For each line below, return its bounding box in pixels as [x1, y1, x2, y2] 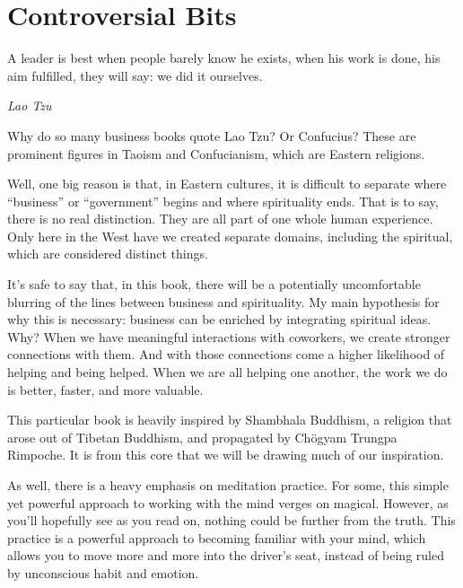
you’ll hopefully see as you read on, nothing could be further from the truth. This [7, 511, 456, 530]
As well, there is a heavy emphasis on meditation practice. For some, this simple [7, 476, 449, 494]
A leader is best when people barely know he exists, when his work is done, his [7, 48, 441, 67]
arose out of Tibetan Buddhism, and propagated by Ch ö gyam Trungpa [7, 427, 397, 446]
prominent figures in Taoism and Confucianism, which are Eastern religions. [7, 144, 425, 162]
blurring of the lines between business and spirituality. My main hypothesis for [7, 292, 440, 311]
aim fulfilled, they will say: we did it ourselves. [7, 66, 263, 84]
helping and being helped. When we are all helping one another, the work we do [7, 363, 448, 382]
